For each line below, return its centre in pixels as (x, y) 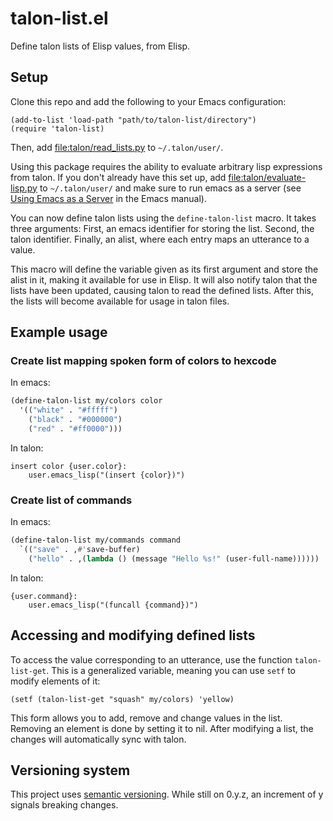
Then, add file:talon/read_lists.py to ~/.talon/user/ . (117, 147)
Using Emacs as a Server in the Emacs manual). (108, 198)
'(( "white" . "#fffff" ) (68, 410)
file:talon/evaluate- (267, 177)
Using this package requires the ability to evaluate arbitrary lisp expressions (166, 166)
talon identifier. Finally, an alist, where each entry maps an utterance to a (160, 239)
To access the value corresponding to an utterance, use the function (151, 659)
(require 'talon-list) (57, 128)
